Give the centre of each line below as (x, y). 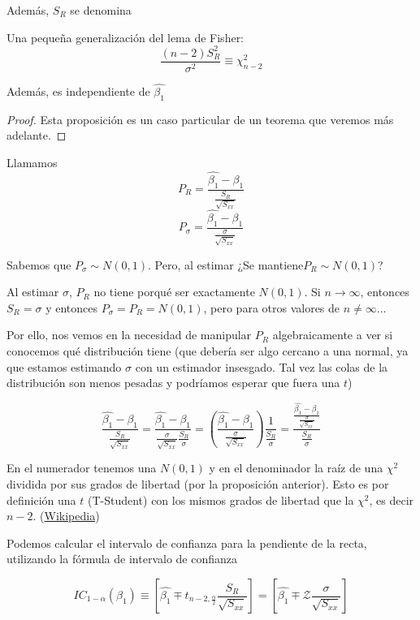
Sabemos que (39, 264)
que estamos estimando (64, 366)
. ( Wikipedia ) (66, 516)
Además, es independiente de (78, 90)
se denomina (101, 10)
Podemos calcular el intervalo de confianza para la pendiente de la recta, (187, 542)
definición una (41, 499)
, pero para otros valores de (272, 307)
